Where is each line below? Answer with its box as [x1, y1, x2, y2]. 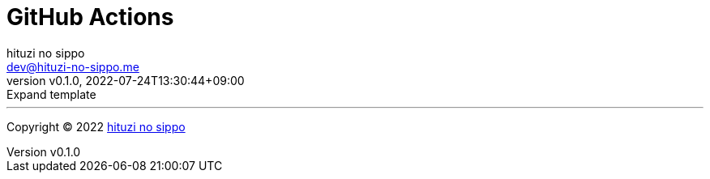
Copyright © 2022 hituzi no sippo [6, 119, 186, 134]
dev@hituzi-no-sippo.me [6, 59, 139, 74]
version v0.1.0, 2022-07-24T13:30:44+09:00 [6, 73, 245, 87]
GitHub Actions [6, 3, 174, 31]
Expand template [6, 87, 96, 101]
